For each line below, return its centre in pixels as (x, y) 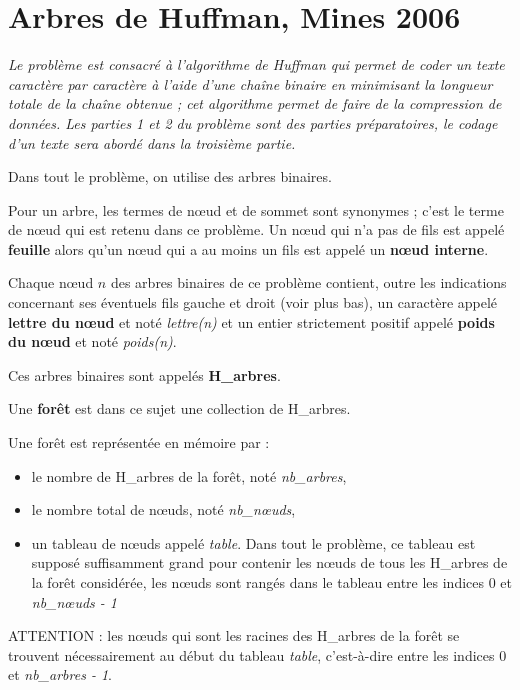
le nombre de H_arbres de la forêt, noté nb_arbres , (189, 475)
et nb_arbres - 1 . (60, 674)
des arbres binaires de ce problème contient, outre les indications (308, 282)
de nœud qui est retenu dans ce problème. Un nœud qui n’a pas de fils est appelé (256, 229)
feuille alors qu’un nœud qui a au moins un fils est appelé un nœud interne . (248, 248)
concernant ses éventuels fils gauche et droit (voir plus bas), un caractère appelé (253, 302)
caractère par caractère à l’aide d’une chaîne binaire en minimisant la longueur (250, 83)
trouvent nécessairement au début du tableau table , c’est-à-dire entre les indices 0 (257, 654)
